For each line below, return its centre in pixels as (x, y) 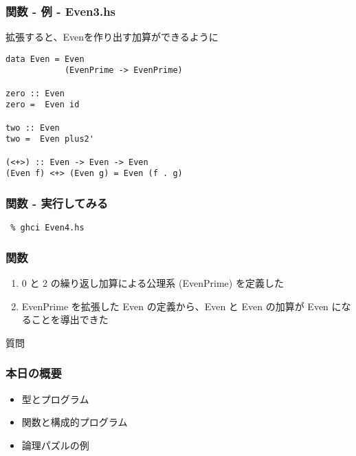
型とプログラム (55, 399)
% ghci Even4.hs (47, 228)
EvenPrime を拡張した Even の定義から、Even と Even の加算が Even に (181, 306)
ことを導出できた (70, 319)
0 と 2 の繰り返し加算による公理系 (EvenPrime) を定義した (153, 283)
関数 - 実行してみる (57, 203)
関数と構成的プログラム (75, 422)
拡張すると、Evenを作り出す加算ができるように (112, 37)
